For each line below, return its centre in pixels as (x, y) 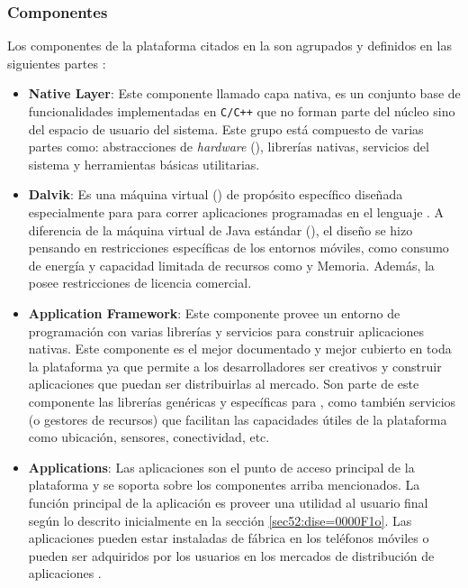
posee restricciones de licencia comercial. (140, 283)
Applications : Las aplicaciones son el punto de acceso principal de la (221, 467)
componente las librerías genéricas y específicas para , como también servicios (242, 401)
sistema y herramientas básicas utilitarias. (144, 164)
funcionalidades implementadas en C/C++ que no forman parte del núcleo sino (242, 111)
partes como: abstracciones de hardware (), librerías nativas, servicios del (229, 147)
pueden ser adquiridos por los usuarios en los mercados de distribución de (231, 555)
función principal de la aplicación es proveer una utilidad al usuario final (228, 502)
